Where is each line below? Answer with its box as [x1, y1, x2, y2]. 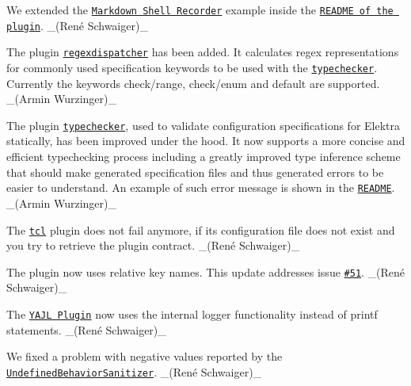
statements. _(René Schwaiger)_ [6, 321, 166, 338]
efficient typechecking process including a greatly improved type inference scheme [6, 148, 401, 165]
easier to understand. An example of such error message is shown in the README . [6, 179, 395, 196]
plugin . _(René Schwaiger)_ [6, 17, 148, 33]
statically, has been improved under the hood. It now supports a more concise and [6, 132, 405, 149]
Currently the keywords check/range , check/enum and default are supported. [6, 75, 380, 91]
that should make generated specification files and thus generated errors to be [6, 163, 384, 180]
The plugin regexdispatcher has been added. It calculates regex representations [6, 44, 399, 60]
